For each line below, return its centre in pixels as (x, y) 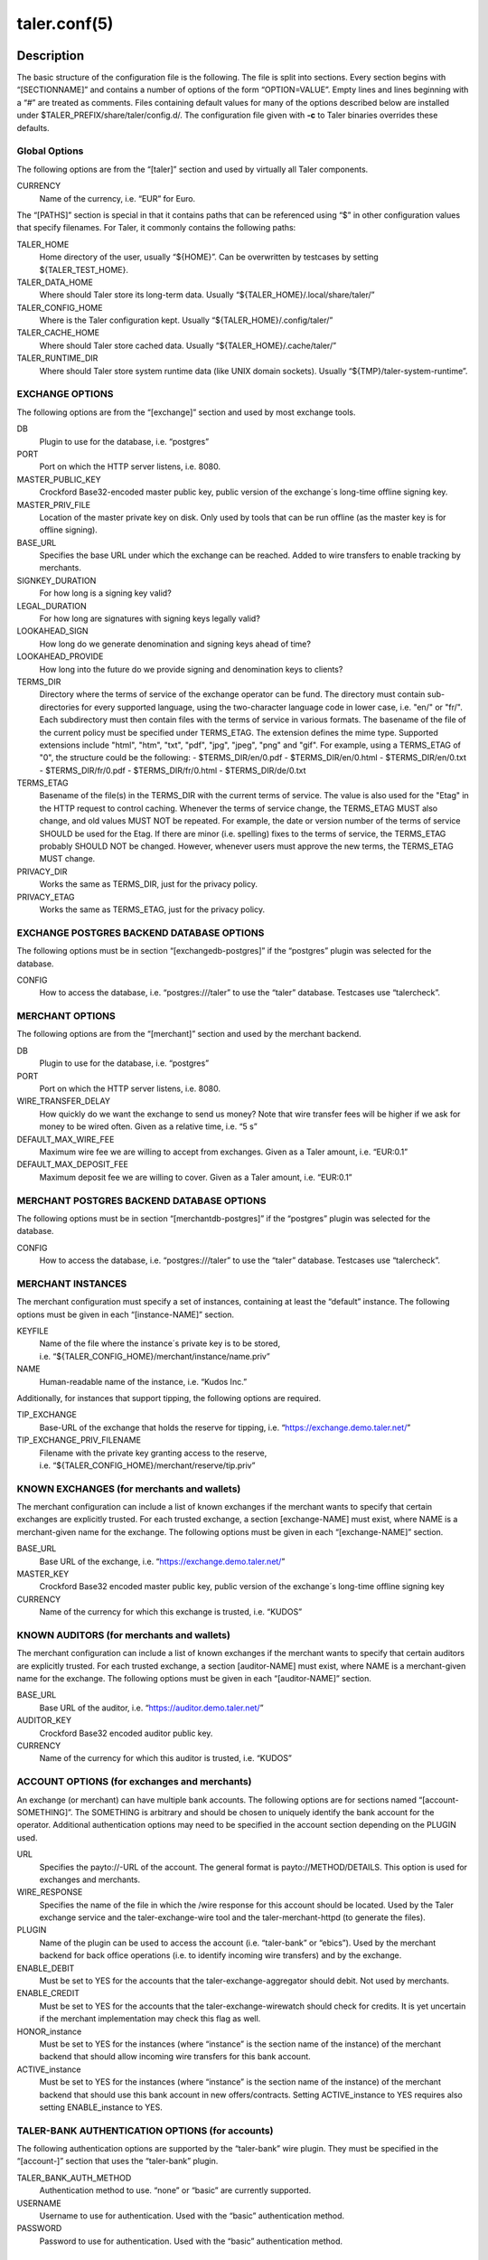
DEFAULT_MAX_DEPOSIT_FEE (72, 1164)
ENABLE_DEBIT (46, 1968)
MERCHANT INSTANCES (72, 1284)
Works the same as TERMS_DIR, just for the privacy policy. (148, 884)
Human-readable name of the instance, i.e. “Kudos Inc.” (143, 1381)
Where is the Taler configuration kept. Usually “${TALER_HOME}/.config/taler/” (186, 320)
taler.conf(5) (65, 24)
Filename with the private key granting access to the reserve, (153, 1453)
